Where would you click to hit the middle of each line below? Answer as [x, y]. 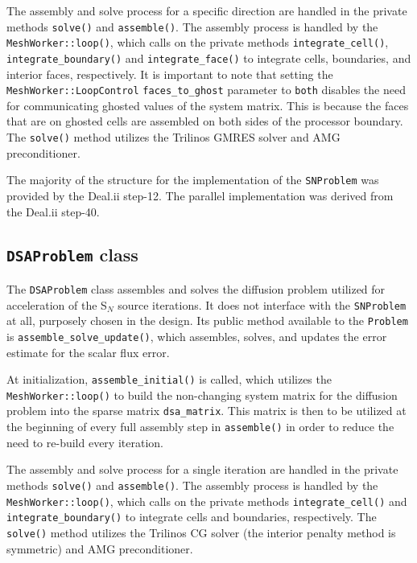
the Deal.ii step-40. [53, 211]
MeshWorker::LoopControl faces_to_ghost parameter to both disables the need [206, 90]
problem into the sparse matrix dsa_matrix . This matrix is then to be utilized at [206, 411]
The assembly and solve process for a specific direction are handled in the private [207, 10]
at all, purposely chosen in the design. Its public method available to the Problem [207, 321]
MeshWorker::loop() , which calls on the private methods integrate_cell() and [207, 501]
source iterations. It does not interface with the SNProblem [262, 304]
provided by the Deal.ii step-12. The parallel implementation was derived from [200, 195]
